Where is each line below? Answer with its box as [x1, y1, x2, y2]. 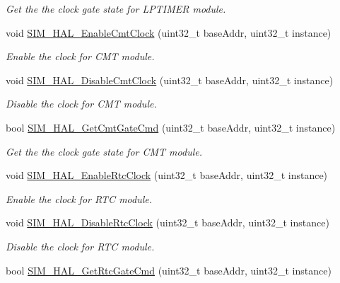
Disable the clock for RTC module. [6, 238, 155, 253]
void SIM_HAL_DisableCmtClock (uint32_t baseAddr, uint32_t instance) [6, 72, 334, 87]
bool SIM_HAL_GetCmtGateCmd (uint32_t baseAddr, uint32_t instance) [6, 120, 336, 134]
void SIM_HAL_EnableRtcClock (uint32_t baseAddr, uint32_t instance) [6, 168, 328, 183]
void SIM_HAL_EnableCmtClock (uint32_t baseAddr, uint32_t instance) [6, 25, 332, 40]
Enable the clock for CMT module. [6, 49, 155, 64]
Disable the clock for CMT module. [6, 96, 157, 111]
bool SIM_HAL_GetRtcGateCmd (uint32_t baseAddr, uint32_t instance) [6, 262, 332, 277]
